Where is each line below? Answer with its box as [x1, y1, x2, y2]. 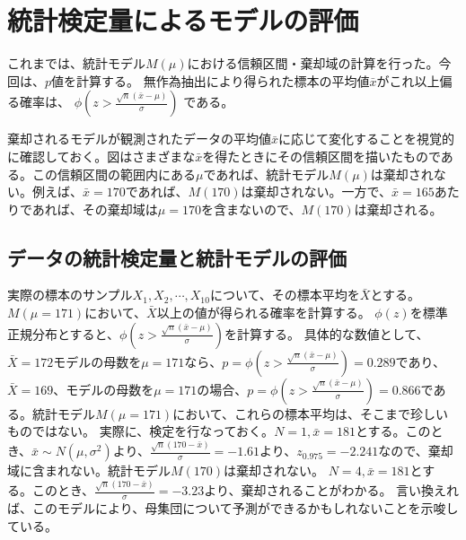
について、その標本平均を [209, 285, 360, 304]
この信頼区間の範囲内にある [31, 164, 196, 183]
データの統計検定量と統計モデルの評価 [7, 243, 347, 271]
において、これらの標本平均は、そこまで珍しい [172, 404, 449, 422]
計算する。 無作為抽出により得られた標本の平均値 [76, 71, 370, 90]
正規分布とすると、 [7, 324, 120, 343]
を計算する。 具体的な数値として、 [224, 324, 429, 343]
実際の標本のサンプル [7, 285, 133, 304]
